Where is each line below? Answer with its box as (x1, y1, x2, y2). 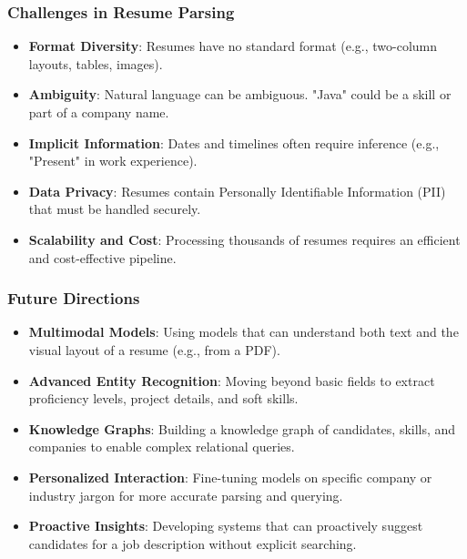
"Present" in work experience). (28, 151, 198, 170)
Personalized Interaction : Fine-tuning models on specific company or (28, 467, 432, 486)
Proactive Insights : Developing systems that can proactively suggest (28, 516, 423, 535)
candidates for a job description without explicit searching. (28, 534, 357, 553)
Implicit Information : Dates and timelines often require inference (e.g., (28, 133, 440, 152)
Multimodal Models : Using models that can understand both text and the (28, 322, 459, 341)
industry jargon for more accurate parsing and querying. (28, 485, 343, 504)
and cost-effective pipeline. (28, 248, 177, 267)
